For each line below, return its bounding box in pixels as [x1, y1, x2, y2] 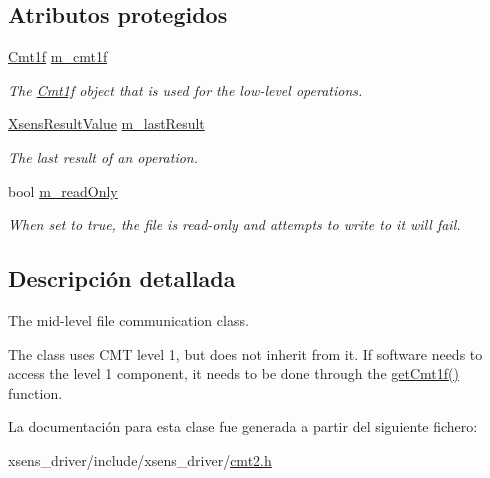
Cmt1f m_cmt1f [8, 46, 108, 67]
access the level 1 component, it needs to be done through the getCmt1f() [8, 363, 459, 384]
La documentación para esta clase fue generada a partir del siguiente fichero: [8, 416, 478, 437]
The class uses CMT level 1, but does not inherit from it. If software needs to [8, 343, 483, 364]
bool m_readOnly [8, 180, 118, 201]
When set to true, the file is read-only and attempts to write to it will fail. [8, 214, 461, 235]
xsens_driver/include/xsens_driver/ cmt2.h [8, 449, 272, 470]
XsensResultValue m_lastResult [8, 113, 205, 134]
